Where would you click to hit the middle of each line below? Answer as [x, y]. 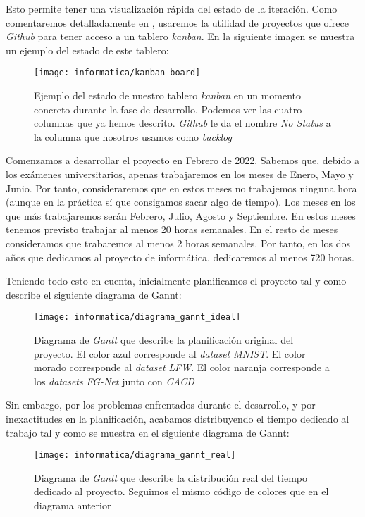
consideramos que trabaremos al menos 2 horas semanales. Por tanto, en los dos [178, 243]
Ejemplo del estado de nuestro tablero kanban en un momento [168, 95]
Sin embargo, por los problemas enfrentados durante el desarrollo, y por [161, 405]
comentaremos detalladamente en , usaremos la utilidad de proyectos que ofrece [177, 22]
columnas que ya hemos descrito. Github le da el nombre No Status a [182, 123]
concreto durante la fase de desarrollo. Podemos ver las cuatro [168, 109]
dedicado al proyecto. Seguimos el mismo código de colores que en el [181, 491]
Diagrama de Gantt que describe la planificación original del [164, 340]
